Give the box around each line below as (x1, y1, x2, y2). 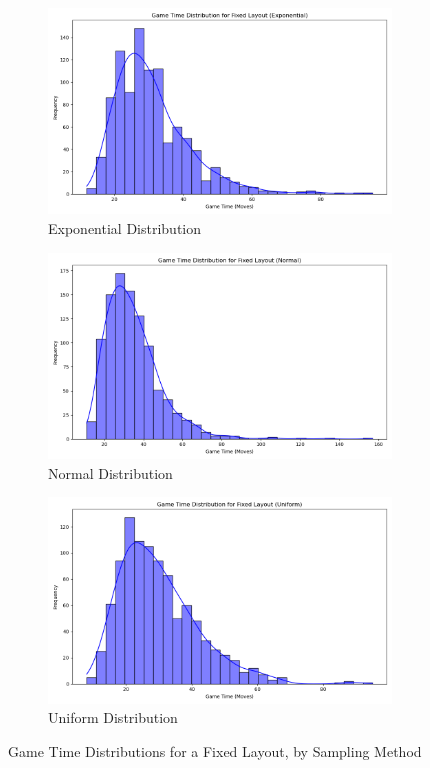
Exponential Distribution (48, 217, 202, 238)
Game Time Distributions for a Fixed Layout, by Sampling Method (8, 740, 422, 761)
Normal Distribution (48, 462, 173, 483)
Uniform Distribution (48, 707, 178, 728)
